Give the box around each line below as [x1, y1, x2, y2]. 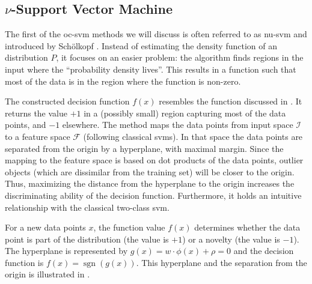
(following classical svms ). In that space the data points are [83, 130, 303, 142]
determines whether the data [194, 221, 301, 234]
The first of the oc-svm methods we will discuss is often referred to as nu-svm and [5, 28, 307, 40]
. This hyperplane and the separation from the [136, 256, 307, 268]
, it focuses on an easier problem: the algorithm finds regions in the [56, 51, 304, 64]
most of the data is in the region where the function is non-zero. [5, 74, 241, 87]
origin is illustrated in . [5, 268, 90, 280]
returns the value [5, 106, 67, 119]
